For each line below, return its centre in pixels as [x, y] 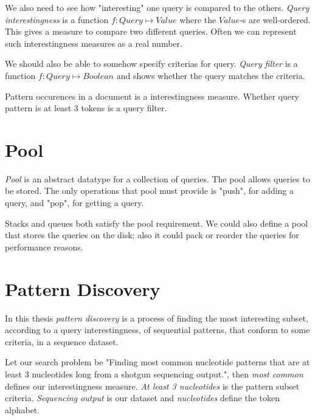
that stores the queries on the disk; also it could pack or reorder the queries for [152, 235]
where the [198, 19]
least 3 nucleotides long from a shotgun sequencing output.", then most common [154, 374]
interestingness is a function [57, 19]
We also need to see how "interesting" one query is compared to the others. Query [157, 7]
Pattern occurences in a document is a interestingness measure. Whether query [152, 96]
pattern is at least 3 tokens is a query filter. [86, 108]
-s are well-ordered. [275, 19]
